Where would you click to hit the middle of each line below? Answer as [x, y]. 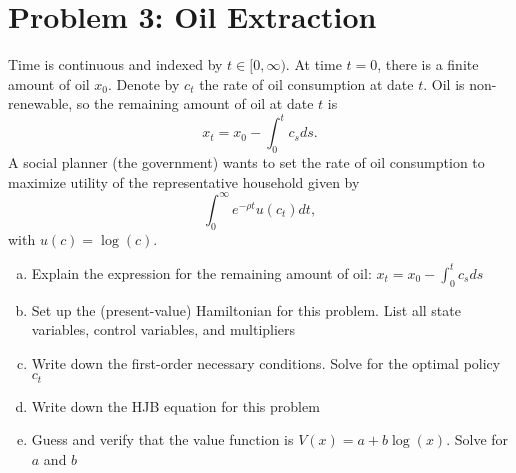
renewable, [40, 103]
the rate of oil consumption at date [306, 83]
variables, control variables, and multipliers [163, 329]
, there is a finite [428, 64]
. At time [313, 64]
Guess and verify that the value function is [162, 439]
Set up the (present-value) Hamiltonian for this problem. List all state [246, 309]
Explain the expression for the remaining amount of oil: [201, 272]
